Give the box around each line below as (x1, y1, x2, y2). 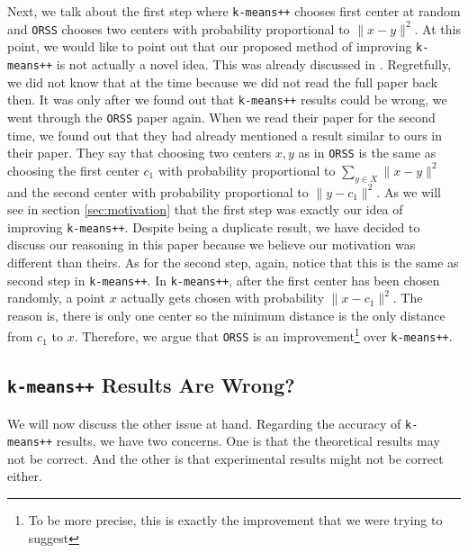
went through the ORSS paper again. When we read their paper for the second (7, 107, 436, 126)
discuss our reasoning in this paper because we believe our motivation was (7, 235, 416, 254)
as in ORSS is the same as (298, 143, 436, 162)
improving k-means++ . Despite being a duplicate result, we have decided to (7, 217, 420, 236)
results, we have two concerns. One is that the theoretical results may (56, 431, 440, 450)
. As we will (376, 182, 441, 201)
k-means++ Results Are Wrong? (7, 371, 295, 399)
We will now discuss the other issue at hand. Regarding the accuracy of (7, 413, 401, 432)
